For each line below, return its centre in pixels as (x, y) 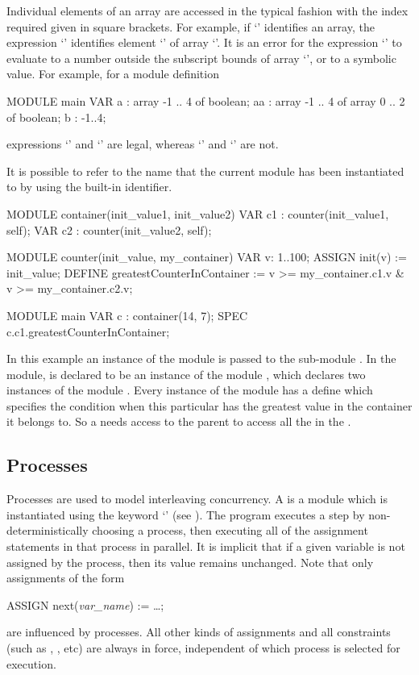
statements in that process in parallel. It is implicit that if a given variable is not (206, 546)
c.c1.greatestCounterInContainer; (88, 331)
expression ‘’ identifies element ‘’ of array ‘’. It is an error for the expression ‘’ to (204, 42)
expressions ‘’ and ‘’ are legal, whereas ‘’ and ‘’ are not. (143, 144)
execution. (31, 663)
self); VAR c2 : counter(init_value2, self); (109, 229)
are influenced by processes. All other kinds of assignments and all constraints (199, 632)
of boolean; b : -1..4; (56, 117)
